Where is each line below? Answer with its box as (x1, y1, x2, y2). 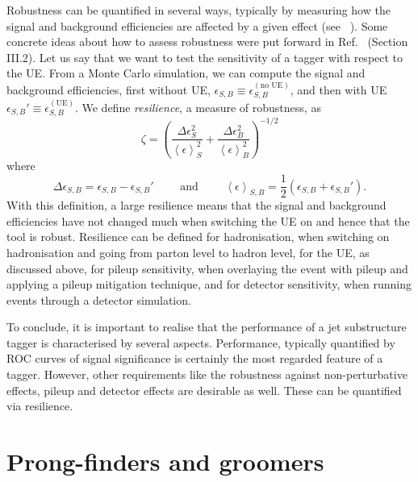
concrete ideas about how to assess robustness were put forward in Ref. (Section (6, 33, 408, 50)
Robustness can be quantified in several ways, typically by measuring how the (6, 2, 391, 18)
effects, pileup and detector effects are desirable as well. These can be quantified (6, 381, 402, 398)
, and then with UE (290, 81, 387, 98)
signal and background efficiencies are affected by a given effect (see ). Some (6, 17, 388, 34)
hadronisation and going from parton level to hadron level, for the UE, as (6, 243, 370, 260)
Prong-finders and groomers (6, 445, 324, 478)
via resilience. (6, 397, 73, 414)
